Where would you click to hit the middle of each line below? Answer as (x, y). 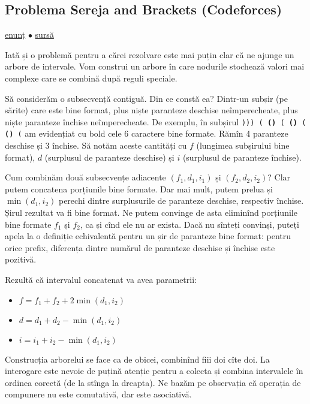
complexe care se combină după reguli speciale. (91, 78)
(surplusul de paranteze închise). (242, 157)
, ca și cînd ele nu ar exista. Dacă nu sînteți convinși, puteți (189, 224)
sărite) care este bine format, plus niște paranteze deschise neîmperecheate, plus (151, 110)
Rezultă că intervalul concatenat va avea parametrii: (101, 280)
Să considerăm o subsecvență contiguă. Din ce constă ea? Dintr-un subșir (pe (146, 98)
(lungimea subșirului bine (243, 145)
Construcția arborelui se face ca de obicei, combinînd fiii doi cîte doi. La (137, 359)
